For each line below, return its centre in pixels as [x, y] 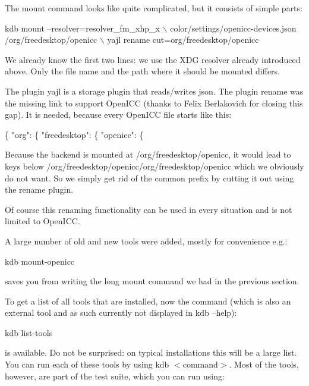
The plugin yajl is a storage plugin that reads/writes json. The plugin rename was [154, 91]
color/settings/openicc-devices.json [233, 28]
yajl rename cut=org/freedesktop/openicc [183, 40]
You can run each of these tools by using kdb [87, 364]
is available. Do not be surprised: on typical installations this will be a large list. [151, 352]
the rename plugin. [39, 189]
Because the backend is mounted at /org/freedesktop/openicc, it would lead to [148, 154]
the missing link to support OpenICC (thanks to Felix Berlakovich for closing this [154, 103]
